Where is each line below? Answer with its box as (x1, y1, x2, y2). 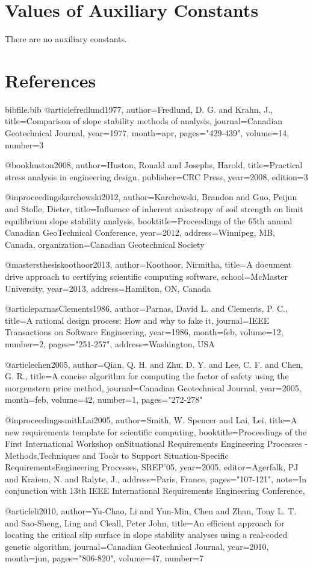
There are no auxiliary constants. (5, 33, 127, 45)
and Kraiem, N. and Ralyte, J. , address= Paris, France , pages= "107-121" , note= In (5, 472, 306, 485)
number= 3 (5, 138, 44, 151)
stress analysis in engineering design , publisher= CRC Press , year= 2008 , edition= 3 (5, 170, 308, 183)
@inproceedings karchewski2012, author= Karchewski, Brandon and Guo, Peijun (5, 191, 297, 203)
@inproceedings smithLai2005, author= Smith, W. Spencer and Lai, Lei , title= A (5, 413, 297, 426)
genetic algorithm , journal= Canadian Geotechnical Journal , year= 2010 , (5, 540, 269, 552)
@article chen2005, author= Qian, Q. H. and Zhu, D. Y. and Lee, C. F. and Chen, (5, 358, 303, 370)
